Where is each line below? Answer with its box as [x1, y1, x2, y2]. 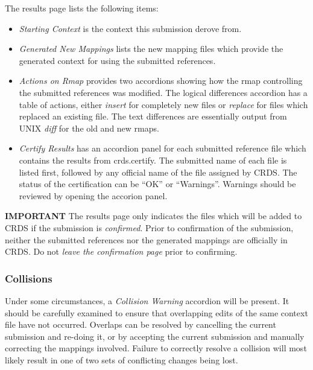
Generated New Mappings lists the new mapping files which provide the [19, 42, 283, 55]
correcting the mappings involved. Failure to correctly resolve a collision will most [5, 342, 307, 354]
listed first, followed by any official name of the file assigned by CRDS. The [19, 165, 297, 178]
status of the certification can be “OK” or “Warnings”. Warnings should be [19, 177, 296, 190]
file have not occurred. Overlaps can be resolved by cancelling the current [5, 318, 276, 331]
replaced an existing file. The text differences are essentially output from [19, 110, 287, 123]
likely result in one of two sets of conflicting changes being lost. [5, 353, 238, 366]
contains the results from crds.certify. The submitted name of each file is [19, 153, 287, 166]
